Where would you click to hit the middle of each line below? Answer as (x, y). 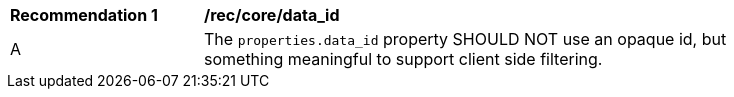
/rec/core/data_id (272, 15)
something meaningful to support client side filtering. (403, 59)
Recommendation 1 (84, 15)
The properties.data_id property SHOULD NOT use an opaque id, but (465, 39)
